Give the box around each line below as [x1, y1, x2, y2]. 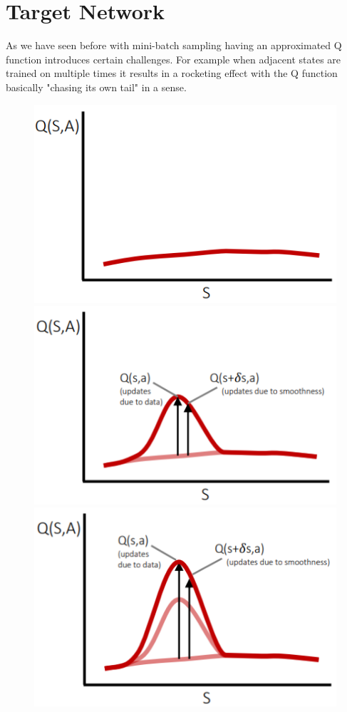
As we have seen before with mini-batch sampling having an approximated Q [6, 38, 342, 53]
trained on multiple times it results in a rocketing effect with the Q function [6, 66, 338, 81]
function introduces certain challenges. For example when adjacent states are [6, 51, 341, 66]
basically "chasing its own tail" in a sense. [6, 79, 187, 94]
